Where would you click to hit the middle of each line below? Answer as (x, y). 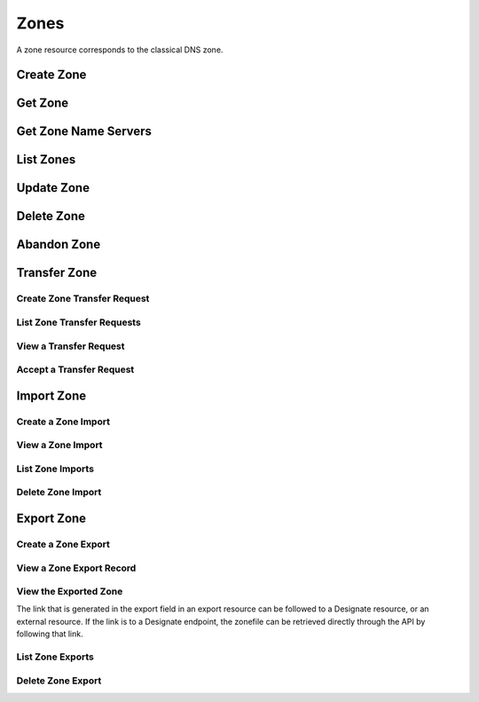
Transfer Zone (57, 273)
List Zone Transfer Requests (79, 322)
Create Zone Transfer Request (83, 299)
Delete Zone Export (59, 681)
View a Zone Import (59, 446)
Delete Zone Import (59, 493)
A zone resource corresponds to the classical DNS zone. (120, 50)
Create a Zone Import (63, 422)
